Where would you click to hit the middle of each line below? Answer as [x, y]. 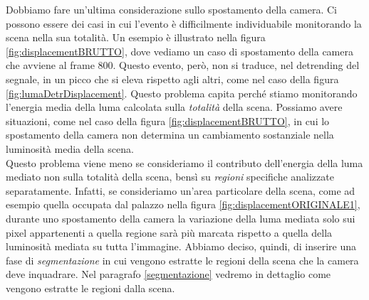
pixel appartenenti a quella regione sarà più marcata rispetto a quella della [169, 232]
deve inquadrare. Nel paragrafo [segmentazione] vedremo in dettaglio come [168, 274]
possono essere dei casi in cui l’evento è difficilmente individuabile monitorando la [184, 23]
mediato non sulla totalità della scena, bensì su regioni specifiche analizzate [170, 177]
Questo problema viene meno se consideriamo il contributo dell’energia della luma [184, 162]
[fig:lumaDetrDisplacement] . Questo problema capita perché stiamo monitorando [182, 93]
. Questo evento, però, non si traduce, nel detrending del [236, 65]
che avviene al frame [50, 65]
